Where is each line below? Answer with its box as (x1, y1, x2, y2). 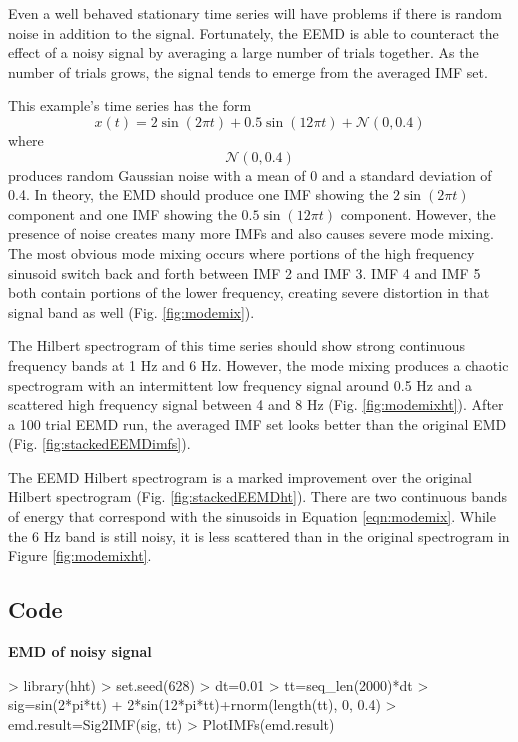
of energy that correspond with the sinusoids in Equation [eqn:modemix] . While (8, 506, 496, 527)
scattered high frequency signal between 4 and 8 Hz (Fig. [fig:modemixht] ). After (8, 394, 504, 415)
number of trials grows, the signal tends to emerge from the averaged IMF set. (8, 61, 488, 82)
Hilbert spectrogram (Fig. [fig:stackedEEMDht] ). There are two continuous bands (8, 486, 508, 507)
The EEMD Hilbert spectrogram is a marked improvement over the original (8, 466, 472, 487)
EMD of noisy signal (8, 641, 152, 662)
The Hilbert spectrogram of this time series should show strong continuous (8, 335, 465, 356)
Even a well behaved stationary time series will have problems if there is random (8, 3, 502, 23)
